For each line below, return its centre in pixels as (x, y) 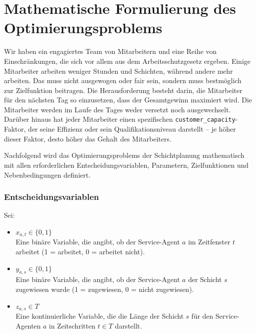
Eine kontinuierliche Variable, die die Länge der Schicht (100, 315)
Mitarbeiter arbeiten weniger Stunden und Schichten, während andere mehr (119, 71)
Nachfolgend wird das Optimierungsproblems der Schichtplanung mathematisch (124, 155)
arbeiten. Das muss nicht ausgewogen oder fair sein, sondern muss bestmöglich (123, 80)
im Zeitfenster (209, 242)
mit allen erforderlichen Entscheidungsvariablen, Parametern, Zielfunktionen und (126, 165)
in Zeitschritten (72, 325)
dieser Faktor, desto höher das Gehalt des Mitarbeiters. (88, 138)
